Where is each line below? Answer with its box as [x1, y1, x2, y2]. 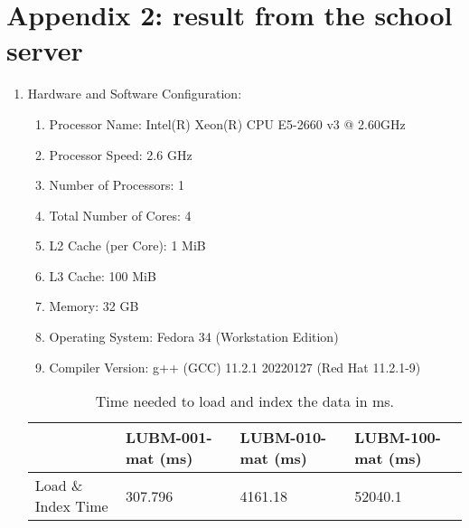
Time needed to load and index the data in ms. [95, 391, 395, 412]
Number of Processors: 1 [49, 175, 185, 194]
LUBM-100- [354, 427, 441, 448]
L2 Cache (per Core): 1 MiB [49, 236, 206, 255]
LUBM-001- [125, 427, 212, 448]
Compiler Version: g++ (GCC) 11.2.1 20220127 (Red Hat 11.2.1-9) [49, 357, 421, 376]
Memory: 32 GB [49, 297, 139, 316]
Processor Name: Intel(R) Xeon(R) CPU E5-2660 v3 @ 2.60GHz [49, 114, 406, 133]
